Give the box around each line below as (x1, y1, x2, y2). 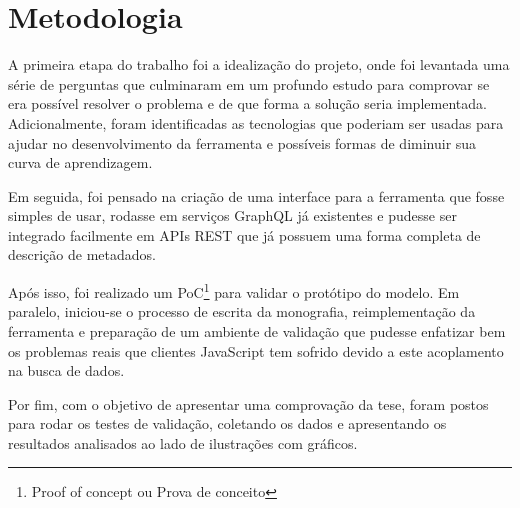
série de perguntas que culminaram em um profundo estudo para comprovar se (8, 73, 490, 94)
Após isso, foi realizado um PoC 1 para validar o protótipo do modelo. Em (8, 279, 460, 302)
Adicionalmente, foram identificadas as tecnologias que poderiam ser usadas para (8, 112, 504, 133)
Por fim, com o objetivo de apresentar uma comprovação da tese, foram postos (8, 393, 489, 414)
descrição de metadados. (8, 244, 156, 265)
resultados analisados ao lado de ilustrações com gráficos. (8, 432, 358, 453)
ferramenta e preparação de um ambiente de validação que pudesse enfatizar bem (8, 320, 506, 341)
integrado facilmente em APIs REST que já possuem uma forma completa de (8, 224, 481, 245)
